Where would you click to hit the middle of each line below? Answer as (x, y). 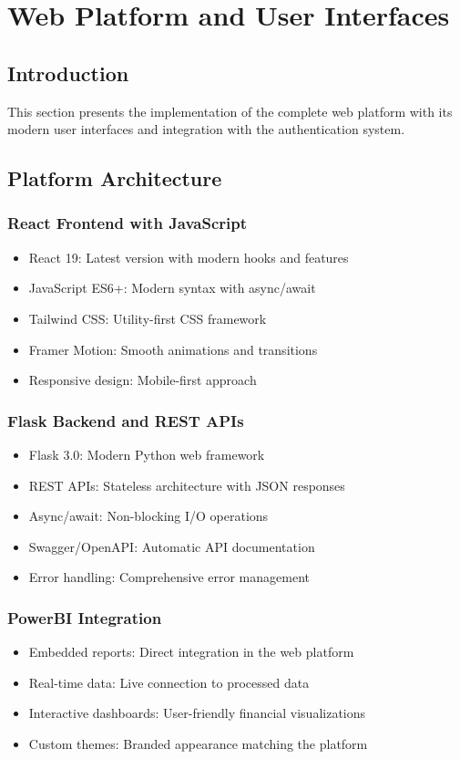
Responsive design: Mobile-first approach (143, 380)
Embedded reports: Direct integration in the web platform (191, 652)
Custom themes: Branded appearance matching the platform (198, 743)
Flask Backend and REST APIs (126, 420)
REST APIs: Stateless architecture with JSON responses (187, 485)
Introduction (68, 73)
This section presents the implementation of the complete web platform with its (230, 111)
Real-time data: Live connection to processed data (169, 682)
